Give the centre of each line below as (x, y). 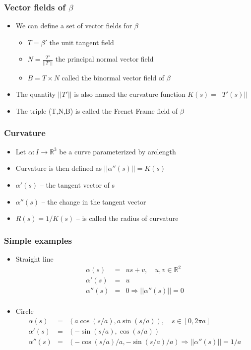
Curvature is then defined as (59, 168)
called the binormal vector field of (113, 77)
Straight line (34, 258)
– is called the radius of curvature (127, 218)
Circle (25, 311)
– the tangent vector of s (77, 184)
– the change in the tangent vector (94, 201)
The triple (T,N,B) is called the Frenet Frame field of (97, 110)
